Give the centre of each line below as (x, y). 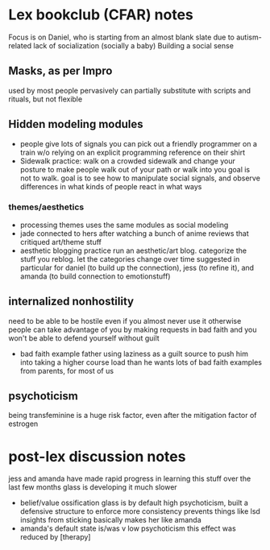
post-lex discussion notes (97, 456)
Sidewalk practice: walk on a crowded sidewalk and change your (128, 161)
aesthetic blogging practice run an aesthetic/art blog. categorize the (133, 250)
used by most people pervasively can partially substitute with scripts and (130, 90)
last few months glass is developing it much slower (93, 487)
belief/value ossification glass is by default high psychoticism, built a (134, 503)
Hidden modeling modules (76, 124)
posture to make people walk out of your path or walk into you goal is (135, 169)
